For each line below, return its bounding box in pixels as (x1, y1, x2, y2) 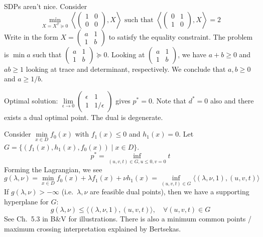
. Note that (152, 95, 186, 105)
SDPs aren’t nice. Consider (4, 1, 87, 11)
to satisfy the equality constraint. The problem (108, 31, 253, 42)
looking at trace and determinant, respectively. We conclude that (26, 63, 226, 74)
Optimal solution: (4, 95, 58, 105)
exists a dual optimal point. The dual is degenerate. (4, 111, 163, 122)
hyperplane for (4, 196, 49, 206)
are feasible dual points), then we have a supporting (90, 186, 249, 197)
